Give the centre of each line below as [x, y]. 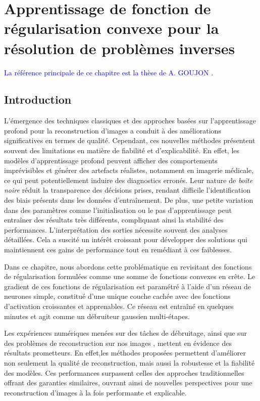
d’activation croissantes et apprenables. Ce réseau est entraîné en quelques [119, 306]
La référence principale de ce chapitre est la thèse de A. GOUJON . [109, 72]
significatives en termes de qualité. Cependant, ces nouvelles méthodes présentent [130, 140]
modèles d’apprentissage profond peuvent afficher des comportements [111, 160]
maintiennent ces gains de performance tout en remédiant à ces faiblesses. [118, 250]
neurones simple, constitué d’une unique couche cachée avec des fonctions [117, 296]
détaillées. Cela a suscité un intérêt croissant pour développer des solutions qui [126, 239]
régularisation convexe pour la [112, 28]
